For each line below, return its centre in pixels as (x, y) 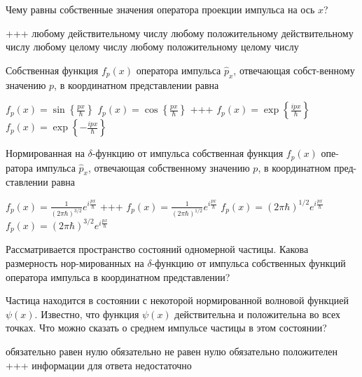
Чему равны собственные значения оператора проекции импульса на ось (160, 9)
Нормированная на (45, 153)
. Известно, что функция (87, 314)
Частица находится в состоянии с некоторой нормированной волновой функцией (177, 300)
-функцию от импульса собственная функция (188, 153)
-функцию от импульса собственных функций (249, 262)
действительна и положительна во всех (258, 314)
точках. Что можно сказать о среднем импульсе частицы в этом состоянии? (166, 328)
